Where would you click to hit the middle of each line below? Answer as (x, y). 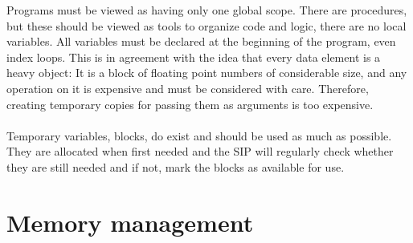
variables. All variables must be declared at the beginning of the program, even (201, 41)
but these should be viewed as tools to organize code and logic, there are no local (206, 25)
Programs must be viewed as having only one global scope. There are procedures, (207, 10)
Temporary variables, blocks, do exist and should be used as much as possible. (199, 135)
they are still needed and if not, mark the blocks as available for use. (176, 166)
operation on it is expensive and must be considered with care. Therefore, (188, 88)
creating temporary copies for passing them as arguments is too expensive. (190, 104)
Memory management (130, 222)
